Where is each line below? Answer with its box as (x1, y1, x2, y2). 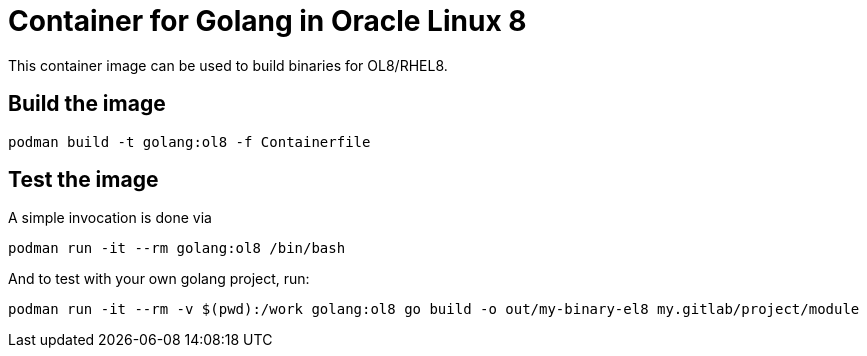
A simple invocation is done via (8, 209, 212, 227)
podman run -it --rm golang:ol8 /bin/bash (8, 240, 346, 257)
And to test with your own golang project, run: (8, 270, 310, 288)
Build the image (8, 91, 166, 117)
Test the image (8, 167, 159, 193)
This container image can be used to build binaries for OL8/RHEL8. (8, 56, 448, 74)
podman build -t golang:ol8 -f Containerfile (8, 133, 371, 150)
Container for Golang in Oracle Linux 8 (8, 4, 527, 38)
